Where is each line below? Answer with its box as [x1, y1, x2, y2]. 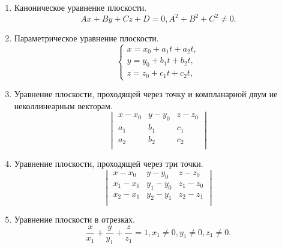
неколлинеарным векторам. [14, 99, 113, 112]
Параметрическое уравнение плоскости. [14, 32, 159, 44]
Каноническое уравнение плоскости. [14, 1, 147, 13]
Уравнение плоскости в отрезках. [14, 213, 135, 226]
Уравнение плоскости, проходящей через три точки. [14, 157, 203, 170]
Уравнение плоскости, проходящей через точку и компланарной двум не [14, 88, 278, 100]
